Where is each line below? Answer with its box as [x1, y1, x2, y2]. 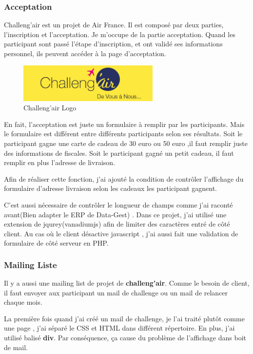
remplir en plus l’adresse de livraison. [4, 157, 115, 167]
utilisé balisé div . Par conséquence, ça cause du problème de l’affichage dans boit [4, 333, 246, 343]
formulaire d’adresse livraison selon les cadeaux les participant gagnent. [4, 183, 217, 193]
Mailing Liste [4, 258, 57, 271]
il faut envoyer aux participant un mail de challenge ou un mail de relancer [4, 287, 228, 297]
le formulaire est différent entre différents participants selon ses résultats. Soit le [4, 128, 243, 139]
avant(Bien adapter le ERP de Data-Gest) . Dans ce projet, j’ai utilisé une [4, 209, 227, 219]
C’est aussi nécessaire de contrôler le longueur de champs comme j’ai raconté [4, 199, 233, 209]
